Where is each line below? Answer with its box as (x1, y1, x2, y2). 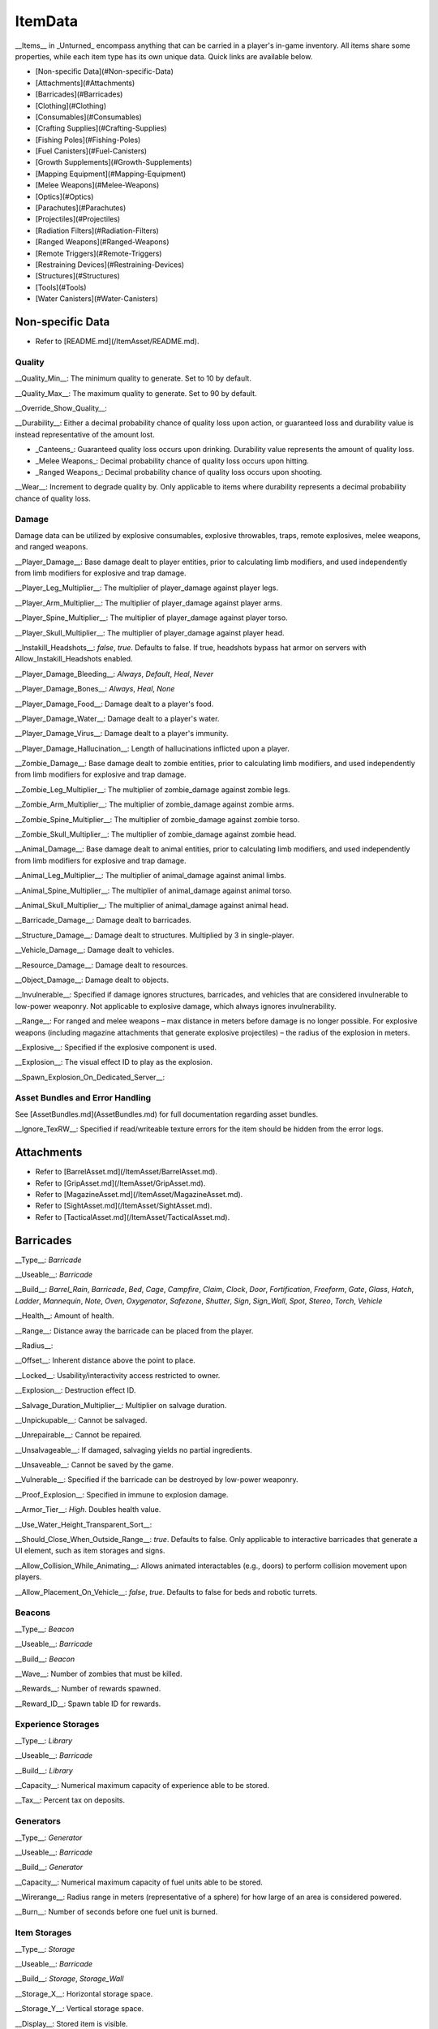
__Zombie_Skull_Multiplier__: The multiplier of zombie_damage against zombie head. (15, 829, 297, 839)
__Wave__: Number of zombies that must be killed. (15, 1669, 182, 1678)
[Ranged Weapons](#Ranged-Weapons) (35, 237, 170, 247)
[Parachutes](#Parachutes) (35, 203, 127, 213)
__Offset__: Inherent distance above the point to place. (15, 1355, 196, 1365)
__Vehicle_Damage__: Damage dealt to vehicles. (15, 946, 174, 955)
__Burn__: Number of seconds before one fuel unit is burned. (15, 1907, 218, 1917)
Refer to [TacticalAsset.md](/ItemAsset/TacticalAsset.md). (35, 1212, 230, 1221)
